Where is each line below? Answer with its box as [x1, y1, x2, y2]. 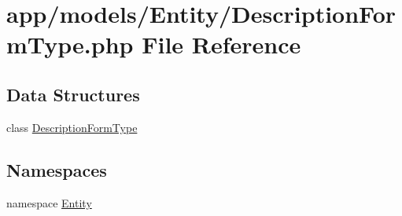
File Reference [142, 28, 301, 60]
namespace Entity [6, 194, 92, 211]
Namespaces [6, 157, 107, 181]
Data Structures [6, 82, 140, 106]
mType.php [6, 28, 134, 60]
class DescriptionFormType [6, 119, 138, 135]
